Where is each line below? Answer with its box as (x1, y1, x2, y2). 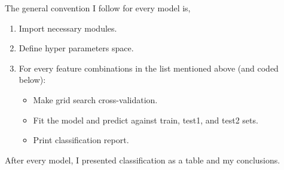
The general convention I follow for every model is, (5, 2, 191, 14)
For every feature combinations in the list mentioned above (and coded (19, 61, 279, 74)
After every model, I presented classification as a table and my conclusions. (5, 153, 280, 166)
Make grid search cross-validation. (33, 93, 158, 106)
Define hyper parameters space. (19, 42, 134, 54)
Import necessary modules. (19, 21, 117, 34)
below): (19, 73, 46, 86)
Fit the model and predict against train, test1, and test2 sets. (33, 113, 258, 126)
